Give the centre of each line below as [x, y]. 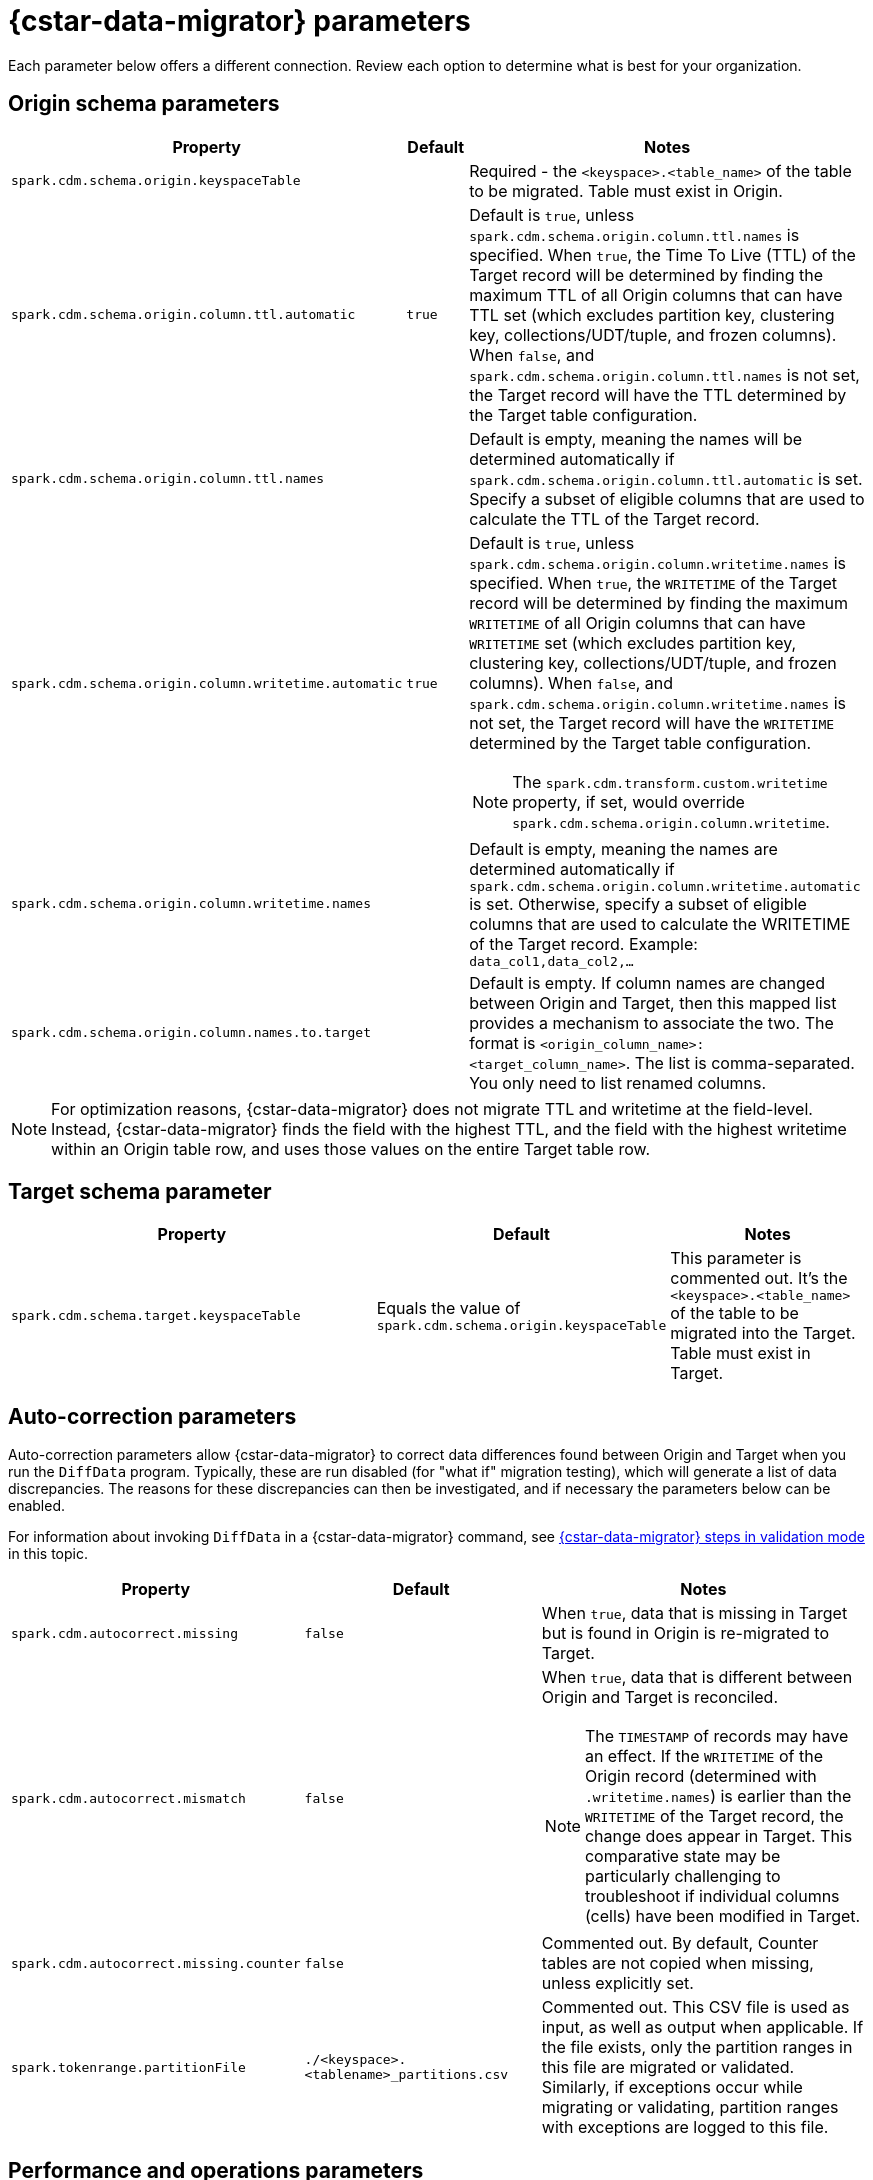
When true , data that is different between [697, 1677]
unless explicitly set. [617, 1983]
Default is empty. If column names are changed [647, 982]
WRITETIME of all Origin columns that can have [637, 622]
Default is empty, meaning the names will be [636, 438]
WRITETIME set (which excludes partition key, [633, 642]
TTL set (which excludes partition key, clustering [652, 314]
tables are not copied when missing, [677, 1963]
